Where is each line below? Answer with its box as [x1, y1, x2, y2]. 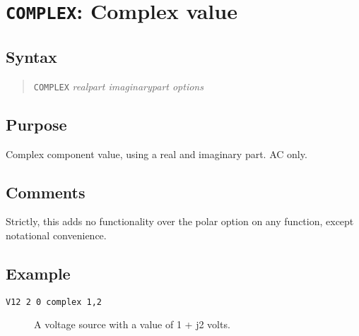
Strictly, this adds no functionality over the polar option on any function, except [6, 214, 354, 229]
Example [6, 262, 71, 284]
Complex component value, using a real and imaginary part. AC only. [6, 146, 307, 161]
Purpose [6, 113, 67, 135]
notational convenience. [6, 227, 107, 242]
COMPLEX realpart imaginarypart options [33, 78, 204, 93]
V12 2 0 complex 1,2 [6, 296, 102, 307]
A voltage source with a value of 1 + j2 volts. [34, 317, 230, 332]
